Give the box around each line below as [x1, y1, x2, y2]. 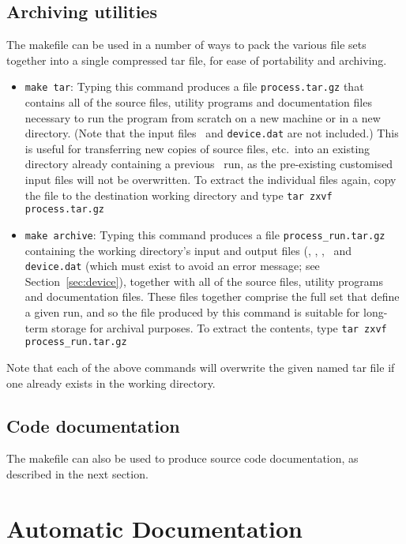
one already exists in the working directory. [6, 374, 216, 391]
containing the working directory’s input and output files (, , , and [24, 242, 352, 258]
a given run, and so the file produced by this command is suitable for [24, 304, 360, 321]
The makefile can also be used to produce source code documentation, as [6, 450, 359, 467]
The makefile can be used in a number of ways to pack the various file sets [6, 36, 367, 53]
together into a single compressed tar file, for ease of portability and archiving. [6, 51, 387, 68]
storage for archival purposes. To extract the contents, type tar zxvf [51, 319, 387, 336]
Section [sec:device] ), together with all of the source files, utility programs [24, 272, 383, 289]
